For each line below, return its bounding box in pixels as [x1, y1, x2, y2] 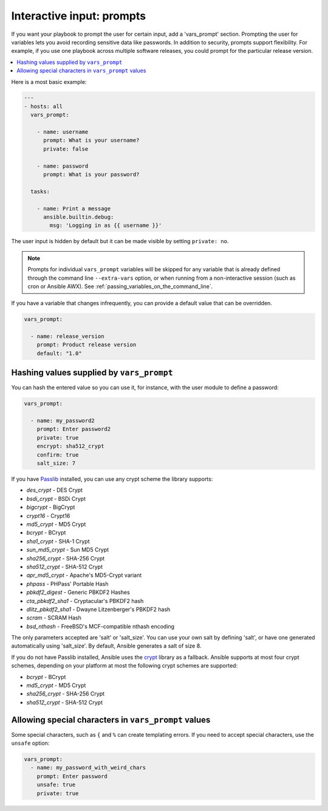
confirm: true [36, 451, 79, 458]
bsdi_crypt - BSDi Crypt [26, 495, 86, 502]
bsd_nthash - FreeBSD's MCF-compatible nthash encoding [26, 623, 175, 630]
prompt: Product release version [36, 341, 137, 348]
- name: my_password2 [30, 417, 95, 424]
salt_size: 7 [36, 460, 76, 467]
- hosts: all [24, 103, 63, 109]
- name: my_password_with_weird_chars [30, 764, 146, 771]
